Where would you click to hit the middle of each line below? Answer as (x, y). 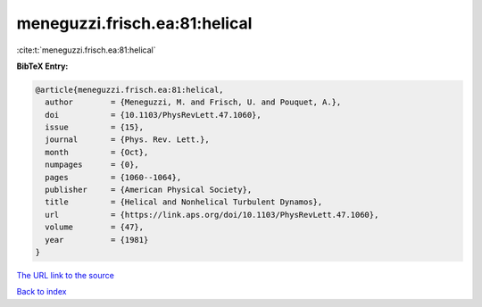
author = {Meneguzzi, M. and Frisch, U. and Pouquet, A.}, (193, 102)
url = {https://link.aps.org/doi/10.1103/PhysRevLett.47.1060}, (212, 215)
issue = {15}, (95, 128)
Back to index (42, 292)
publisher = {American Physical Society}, (149, 190)
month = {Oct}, (97, 152)
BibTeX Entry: (42, 66)
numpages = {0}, (92, 165)
